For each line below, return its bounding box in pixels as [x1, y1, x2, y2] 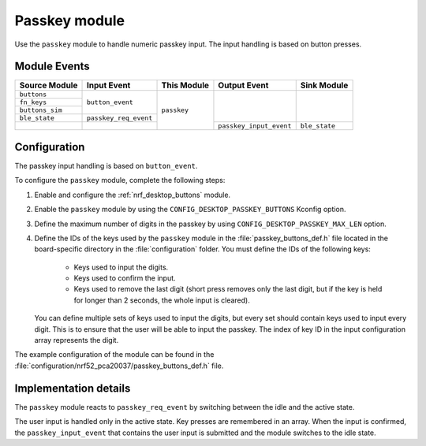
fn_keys [19, 98, 47, 106]
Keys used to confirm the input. [73, 273, 177, 283]
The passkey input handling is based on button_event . [14, 161, 198, 170]
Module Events [14, 60, 90, 73]
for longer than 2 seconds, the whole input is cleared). [73, 295, 250, 305]
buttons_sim [19, 106, 62, 114]
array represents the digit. [34, 336, 119, 345]
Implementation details [14, 381, 131, 395]
